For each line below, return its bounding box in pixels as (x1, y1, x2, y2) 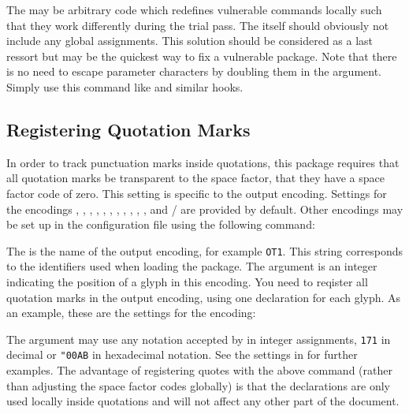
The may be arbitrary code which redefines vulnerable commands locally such (6, 2, 382, 17)
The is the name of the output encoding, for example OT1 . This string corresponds (6, 242, 403, 259)
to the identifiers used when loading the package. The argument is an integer (6, 258, 377, 274)
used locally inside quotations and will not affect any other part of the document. (6, 393, 400, 409)
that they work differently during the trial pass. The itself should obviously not (6, 17, 389, 33)
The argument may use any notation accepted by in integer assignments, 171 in (6, 330, 391, 347)
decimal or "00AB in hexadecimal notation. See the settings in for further (6, 346, 358, 363)
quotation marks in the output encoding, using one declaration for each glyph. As (6, 289, 401, 305)
